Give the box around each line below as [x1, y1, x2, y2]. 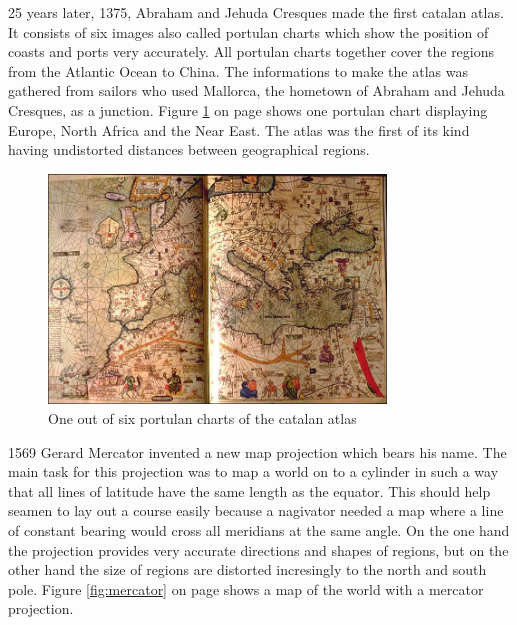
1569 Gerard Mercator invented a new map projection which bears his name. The [8, 441, 507, 462]
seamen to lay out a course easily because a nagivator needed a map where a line [8, 500, 504, 521]
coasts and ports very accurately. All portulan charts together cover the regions [8, 41, 495, 62]
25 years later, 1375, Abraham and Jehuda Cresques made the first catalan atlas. [8, 2, 504, 22]
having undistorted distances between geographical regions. [8, 139, 370, 160]
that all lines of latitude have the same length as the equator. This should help [8, 480, 491, 501]
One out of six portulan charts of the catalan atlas [48, 408, 357, 428]
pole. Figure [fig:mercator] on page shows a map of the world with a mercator [8, 578, 484, 599]
